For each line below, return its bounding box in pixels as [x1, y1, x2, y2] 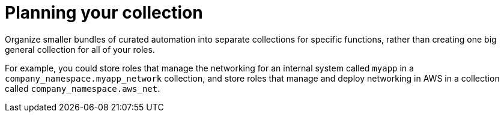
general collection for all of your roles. [5, 44, 155, 55]
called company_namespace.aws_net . [5, 83, 160, 94]
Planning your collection [5, 2, 203, 23]
